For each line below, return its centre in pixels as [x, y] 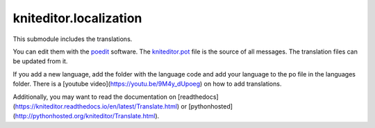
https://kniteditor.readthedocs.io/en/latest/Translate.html [96, 106]
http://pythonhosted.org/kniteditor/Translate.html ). [87, 116]
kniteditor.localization [77, 18]
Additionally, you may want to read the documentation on [94, 97]
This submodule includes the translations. [73, 39]
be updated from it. [40, 61]
